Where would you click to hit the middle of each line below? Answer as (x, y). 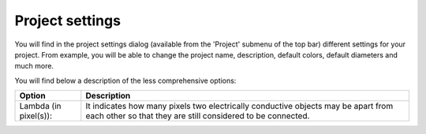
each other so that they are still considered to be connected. (198, 116)
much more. (34, 66)
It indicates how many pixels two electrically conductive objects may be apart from (239, 106)
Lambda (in (41, 106)
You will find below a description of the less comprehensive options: (125, 80)
